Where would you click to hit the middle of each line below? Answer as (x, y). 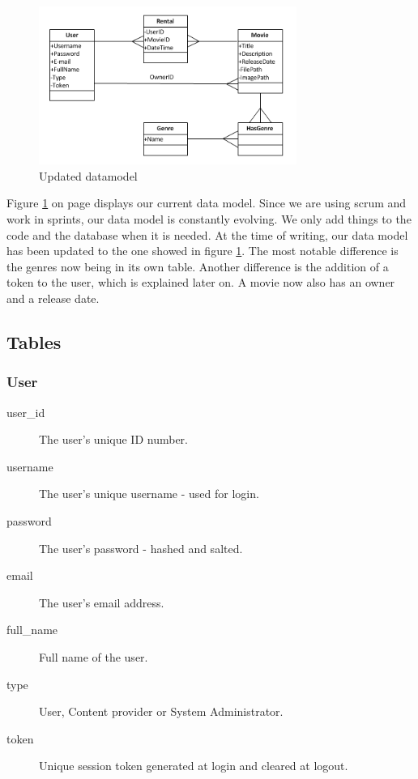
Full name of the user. (94, 656)
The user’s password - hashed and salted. (141, 548)
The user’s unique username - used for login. (149, 494)
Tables (34, 341)
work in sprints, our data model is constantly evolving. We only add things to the (209, 219)
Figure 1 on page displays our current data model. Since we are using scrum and (207, 203)
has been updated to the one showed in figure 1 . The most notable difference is (203, 251)
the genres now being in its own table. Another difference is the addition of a (198, 266)
